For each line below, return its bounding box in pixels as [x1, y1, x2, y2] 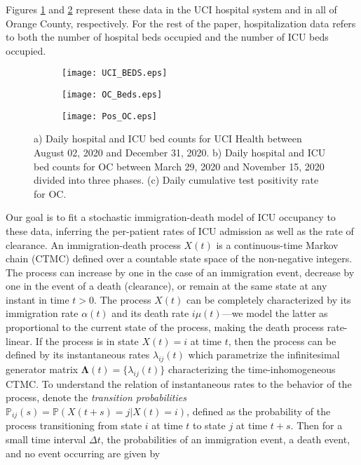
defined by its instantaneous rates [6, 347, 150, 362]
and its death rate [111, 306, 189, 321]
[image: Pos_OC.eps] [62, 111, 158, 121]
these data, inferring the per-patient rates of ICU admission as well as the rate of [6, 223, 354, 238]
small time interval [6, 432, 86, 447]
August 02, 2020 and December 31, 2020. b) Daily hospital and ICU [34, 144, 326, 159]
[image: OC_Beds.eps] [62, 90, 163, 100]
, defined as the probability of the [186, 404, 331, 419]
